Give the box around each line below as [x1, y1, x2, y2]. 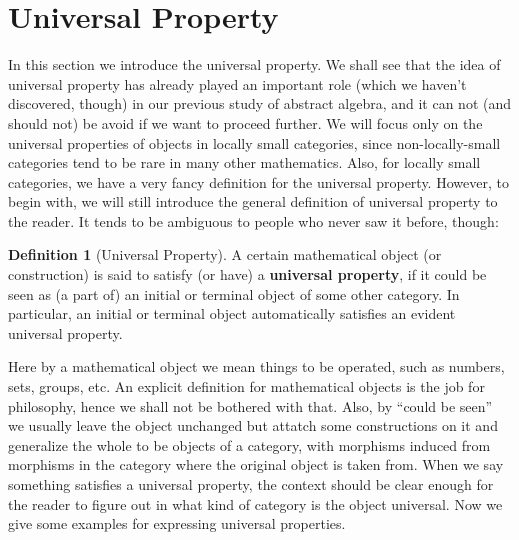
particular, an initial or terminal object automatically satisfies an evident [8, 303, 456, 324]
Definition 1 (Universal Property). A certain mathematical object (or [8, 244, 442, 265]
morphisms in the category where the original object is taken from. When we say [8, 454, 504, 475]
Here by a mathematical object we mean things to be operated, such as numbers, [8, 356, 505, 377]
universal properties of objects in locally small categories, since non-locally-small [8, 132, 501, 153]
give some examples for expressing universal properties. [8, 513, 346, 534]
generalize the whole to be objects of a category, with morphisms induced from [8, 434, 491, 455]
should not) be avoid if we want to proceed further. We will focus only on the [8, 112, 483, 133]
